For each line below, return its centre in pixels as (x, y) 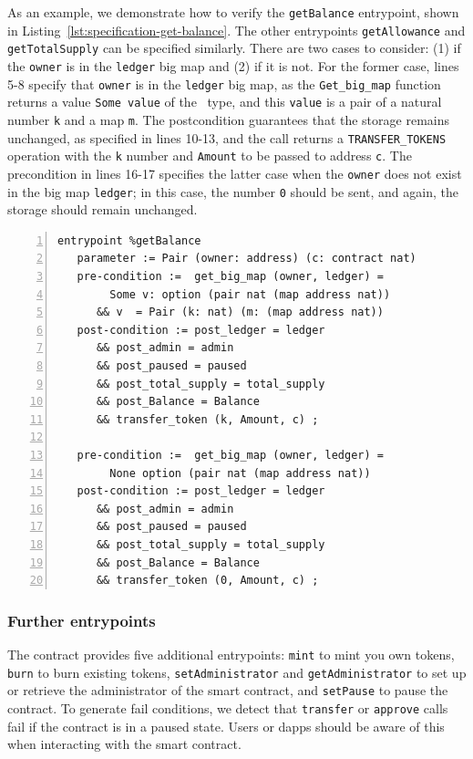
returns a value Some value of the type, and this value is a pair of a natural (225, 102)
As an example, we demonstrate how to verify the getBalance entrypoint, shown (233, 12)
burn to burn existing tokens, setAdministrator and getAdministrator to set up (237, 672)
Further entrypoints (82, 620)
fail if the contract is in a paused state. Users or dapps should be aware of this (226, 726)
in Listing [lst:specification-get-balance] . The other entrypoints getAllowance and (236, 30)
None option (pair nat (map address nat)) (240, 473)
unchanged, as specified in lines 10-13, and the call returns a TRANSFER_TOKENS (227, 137)
